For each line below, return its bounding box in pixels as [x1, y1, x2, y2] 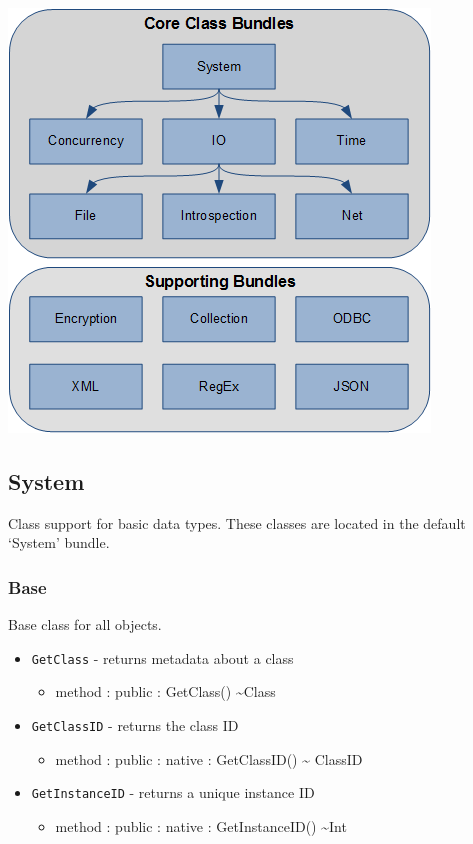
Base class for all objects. [8, 614, 162, 635]
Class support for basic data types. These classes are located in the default [8, 512, 466, 533]
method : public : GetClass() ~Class [55, 681, 276, 702]
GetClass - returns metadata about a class [31, 647, 294, 668]
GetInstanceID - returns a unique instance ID [31, 782, 315, 803]
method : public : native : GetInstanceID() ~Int [55, 815, 347, 836]
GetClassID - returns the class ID [31, 715, 239, 736]
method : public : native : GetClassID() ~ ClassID [55, 748, 363, 769]
